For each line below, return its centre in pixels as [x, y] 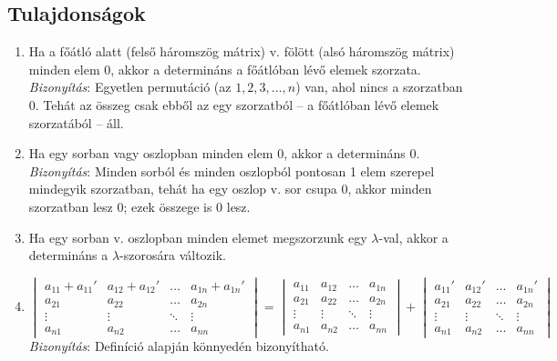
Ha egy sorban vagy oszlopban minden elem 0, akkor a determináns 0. [224, 153]
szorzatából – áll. [76, 122]
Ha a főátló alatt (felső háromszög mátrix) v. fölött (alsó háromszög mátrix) [242, 51]
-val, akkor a [413, 237]
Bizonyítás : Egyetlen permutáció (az [130, 87]
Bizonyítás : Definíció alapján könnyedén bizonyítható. [179, 346]
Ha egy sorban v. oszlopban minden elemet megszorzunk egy [198, 237]
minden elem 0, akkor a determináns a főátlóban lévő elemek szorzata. [225, 69]
